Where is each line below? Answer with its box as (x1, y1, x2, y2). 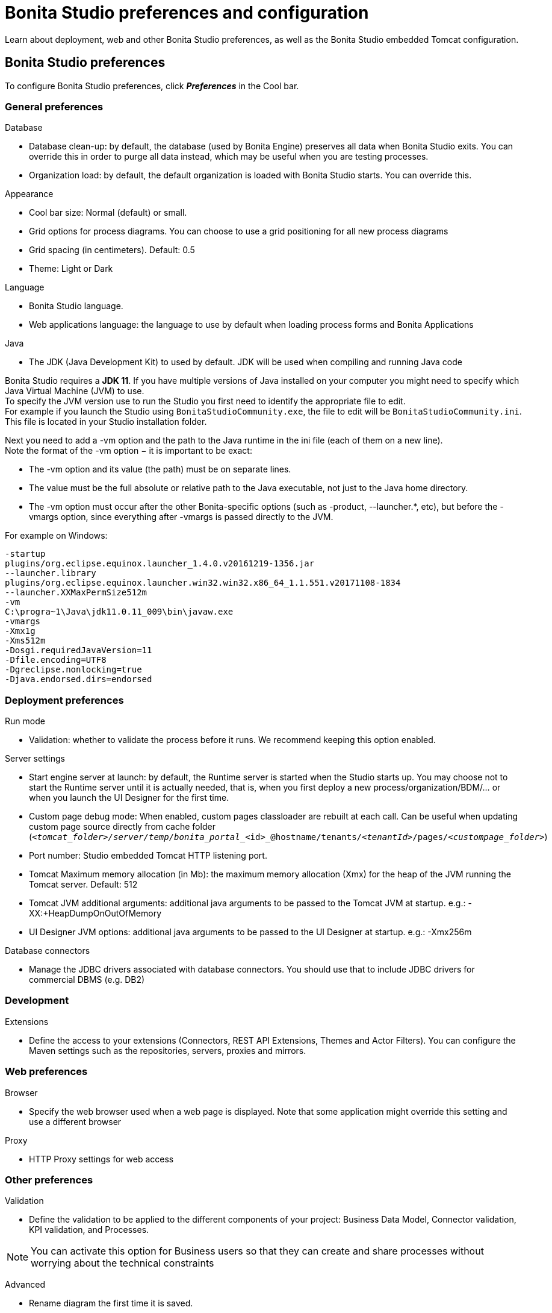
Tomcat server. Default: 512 (29, 879, 138, 890)
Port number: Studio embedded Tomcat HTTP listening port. (29, 850, 267, 861)
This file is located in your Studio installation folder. (5, 416, 207, 427)
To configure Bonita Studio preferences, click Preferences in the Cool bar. (5, 80, 299, 91)
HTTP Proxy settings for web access (29, 1153, 174, 1164)
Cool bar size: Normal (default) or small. (29, 207, 187, 218)
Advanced (5, 1279, 45, 1290)
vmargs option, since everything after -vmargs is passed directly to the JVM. (29, 512, 333, 522)
